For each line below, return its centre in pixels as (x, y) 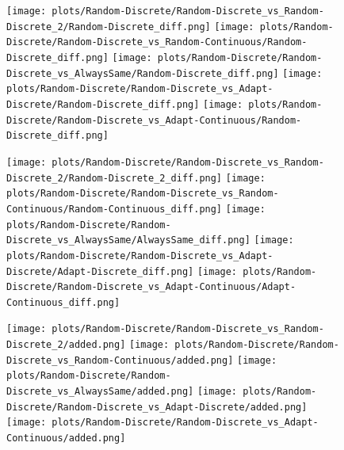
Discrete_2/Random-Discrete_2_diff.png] (115, 178)
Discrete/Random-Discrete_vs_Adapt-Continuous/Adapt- (151, 287)
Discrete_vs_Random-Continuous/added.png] (120, 360)
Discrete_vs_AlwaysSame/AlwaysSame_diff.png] (128, 240)
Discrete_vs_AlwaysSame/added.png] (100, 392)
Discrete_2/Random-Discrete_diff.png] (109, 27)
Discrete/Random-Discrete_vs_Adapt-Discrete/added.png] (157, 407)
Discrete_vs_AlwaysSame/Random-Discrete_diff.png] (143, 73)
